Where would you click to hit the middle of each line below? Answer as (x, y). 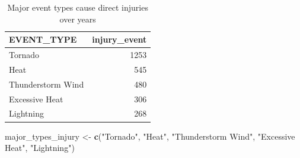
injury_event (119, 39)
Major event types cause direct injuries (78, 7)
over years (78, 19)
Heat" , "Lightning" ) (40, 148)
